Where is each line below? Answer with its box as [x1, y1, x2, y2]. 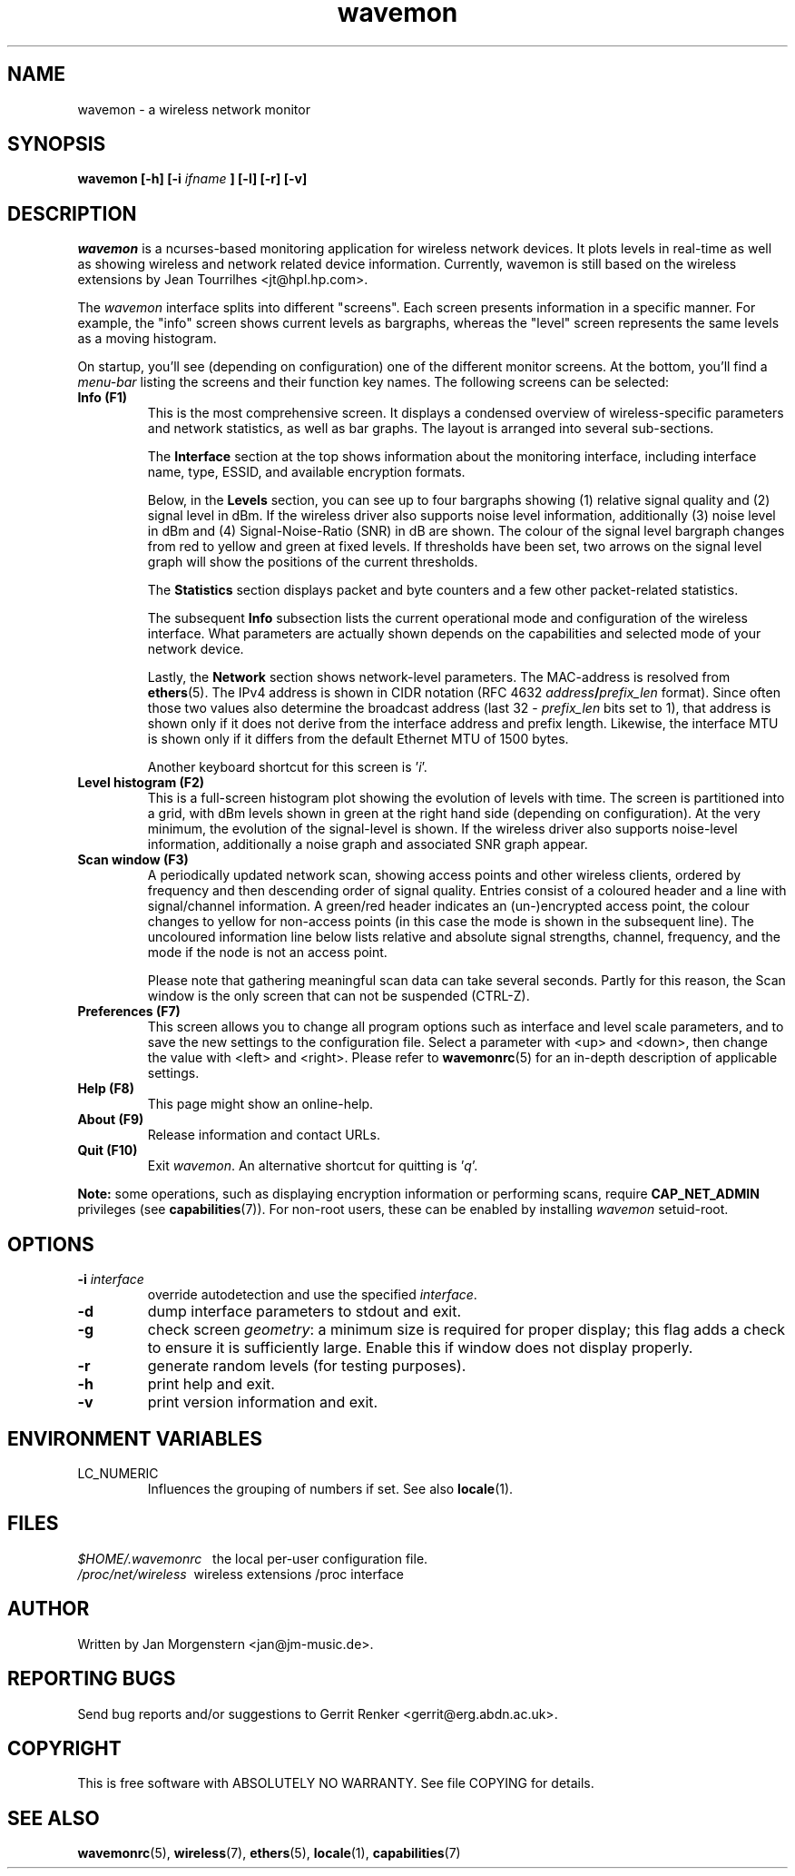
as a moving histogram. [77, 331, 217, 347]
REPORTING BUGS [7, 1667, 176, 1691]
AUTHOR [7, 1597, 90, 1621]
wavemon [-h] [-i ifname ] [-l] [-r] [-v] [77, 171, 308, 187]
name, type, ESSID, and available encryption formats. [147, 464, 466, 480]
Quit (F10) [77, 1142, 138, 1159]
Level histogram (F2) [77, 775, 205, 791]
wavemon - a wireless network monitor [77, 101, 310, 117]
